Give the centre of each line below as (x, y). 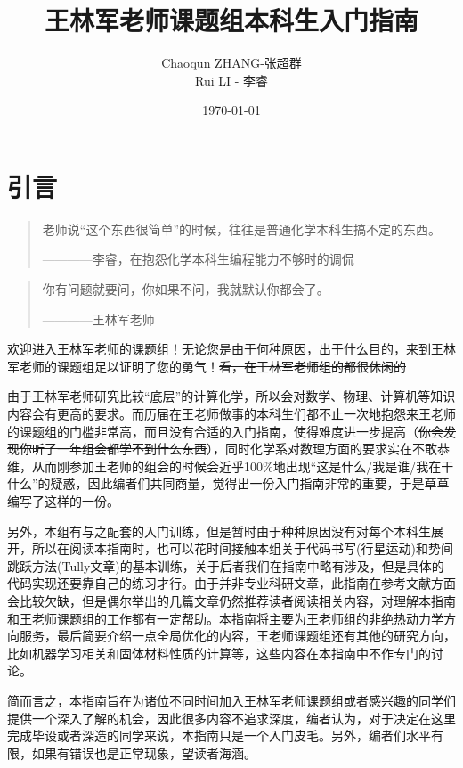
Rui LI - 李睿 (231, 80)
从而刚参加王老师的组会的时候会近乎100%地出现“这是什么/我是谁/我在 (236, 466)
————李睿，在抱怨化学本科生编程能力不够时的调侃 (198, 259)
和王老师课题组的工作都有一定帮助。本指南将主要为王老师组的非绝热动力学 (225, 618)
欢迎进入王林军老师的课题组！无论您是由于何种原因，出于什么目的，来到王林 (231, 349)
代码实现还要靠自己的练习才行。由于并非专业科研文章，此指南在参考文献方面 (231, 583)
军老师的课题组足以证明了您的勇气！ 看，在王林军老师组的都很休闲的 (207, 366)
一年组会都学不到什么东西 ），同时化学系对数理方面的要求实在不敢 (247, 449)
